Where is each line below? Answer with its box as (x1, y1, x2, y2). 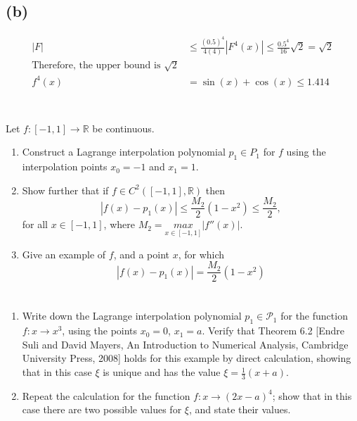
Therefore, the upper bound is (32, 61, 161, 71)
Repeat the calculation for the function (22, 388, 190, 403)
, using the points (62, 323, 138, 338)
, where (103, 217, 135, 232)
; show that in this (272, 388, 352, 403)
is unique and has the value (103, 365, 221, 379)
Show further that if (22, 182, 109, 197)
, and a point (113, 246, 170, 261)
